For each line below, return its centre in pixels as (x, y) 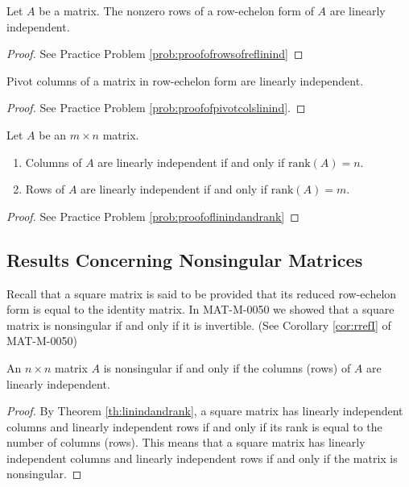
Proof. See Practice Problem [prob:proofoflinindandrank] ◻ (153, 216)
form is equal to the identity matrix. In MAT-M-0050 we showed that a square (200, 309)
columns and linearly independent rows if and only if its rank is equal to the (194, 426)
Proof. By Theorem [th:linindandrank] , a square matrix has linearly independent (205, 411)
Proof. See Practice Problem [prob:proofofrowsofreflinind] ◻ (155, 54)
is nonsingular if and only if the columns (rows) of (227, 367)
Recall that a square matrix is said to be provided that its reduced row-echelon (202, 293)
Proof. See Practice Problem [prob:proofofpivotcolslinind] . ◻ (156, 108)
